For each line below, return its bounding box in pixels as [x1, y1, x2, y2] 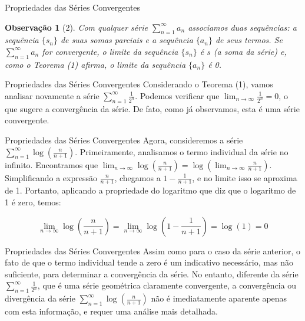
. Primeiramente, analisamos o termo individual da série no [75, 145, 289, 158]
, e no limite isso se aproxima [192, 171, 297, 184]
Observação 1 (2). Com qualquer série [5, 21, 148, 33]
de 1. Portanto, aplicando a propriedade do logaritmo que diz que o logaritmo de [5, 184, 296, 196]
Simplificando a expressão [5, 171, 97, 184]
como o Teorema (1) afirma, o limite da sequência [5, 58, 186, 70]
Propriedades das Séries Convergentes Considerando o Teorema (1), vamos [5, 78, 273, 90]
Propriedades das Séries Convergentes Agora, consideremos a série [5, 133, 243, 146]
